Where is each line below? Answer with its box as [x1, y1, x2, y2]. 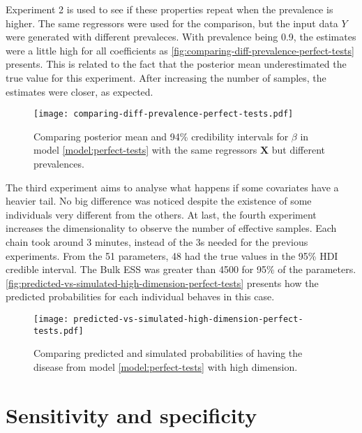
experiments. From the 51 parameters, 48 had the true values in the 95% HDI [6, 248, 338, 263]
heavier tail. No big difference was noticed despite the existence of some [6, 193, 312, 208]
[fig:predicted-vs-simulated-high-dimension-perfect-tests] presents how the [6, 275, 319, 290]
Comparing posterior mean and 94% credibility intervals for [33, 129, 289, 143]
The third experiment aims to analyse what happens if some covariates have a [6, 179, 339, 194]
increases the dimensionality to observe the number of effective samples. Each [6, 221, 337, 235]
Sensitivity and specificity [6, 400, 257, 429]
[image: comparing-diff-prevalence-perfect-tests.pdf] [33, 109, 294, 119]
